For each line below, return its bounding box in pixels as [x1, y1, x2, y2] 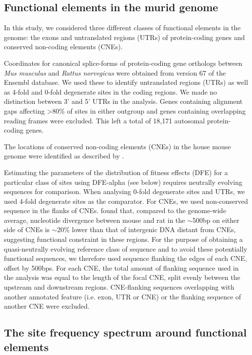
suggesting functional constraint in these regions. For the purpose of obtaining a [4, 234, 243, 244]
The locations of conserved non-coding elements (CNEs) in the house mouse [4, 141, 231, 151]
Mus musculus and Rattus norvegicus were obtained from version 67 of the [4, 67, 226, 78]
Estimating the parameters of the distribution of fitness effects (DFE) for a [4, 167, 228, 177]
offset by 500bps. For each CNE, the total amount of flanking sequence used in [4, 262, 239, 273]
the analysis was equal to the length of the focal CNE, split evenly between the [4, 272, 240, 282]
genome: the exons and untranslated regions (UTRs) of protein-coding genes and [4, 32, 245, 42]
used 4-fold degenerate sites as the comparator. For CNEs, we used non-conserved [4, 196, 248, 206]
